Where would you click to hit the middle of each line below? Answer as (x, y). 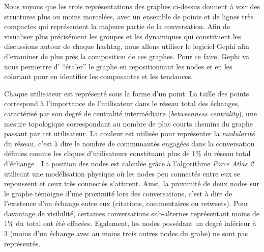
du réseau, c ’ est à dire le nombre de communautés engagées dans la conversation (129, 143)
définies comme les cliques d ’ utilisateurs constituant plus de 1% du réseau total (127, 153)
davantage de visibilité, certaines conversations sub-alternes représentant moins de (132, 213)
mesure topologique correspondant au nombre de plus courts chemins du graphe (129, 123)
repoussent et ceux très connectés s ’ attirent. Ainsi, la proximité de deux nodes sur (132, 183)
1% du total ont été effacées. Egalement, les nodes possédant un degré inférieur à (130, 223)
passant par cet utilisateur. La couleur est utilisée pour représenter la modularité (129, 133)
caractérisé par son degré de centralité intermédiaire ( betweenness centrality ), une (130, 113)
